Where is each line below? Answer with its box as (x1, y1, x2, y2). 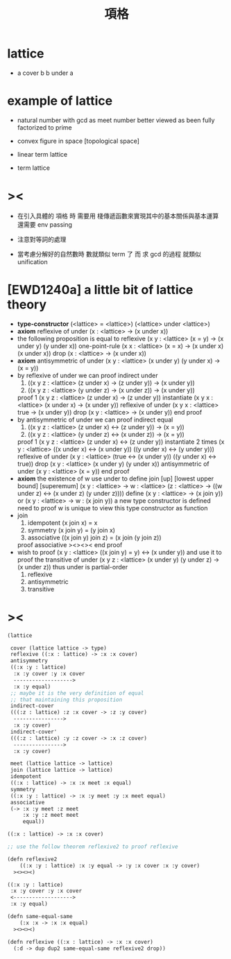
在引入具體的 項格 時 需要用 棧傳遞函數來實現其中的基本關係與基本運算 (17, 211, 219, 220)
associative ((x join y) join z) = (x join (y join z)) (27, 533, 162, 542)
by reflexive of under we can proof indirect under (17, 371, 158, 379)
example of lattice (7, 93, 113, 109)
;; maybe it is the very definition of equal (10, 689, 144, 697)
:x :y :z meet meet (22, 812, 79, 819)
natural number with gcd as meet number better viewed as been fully (17, 116, 215, 124)
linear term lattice (17, 150, 68, 158)
